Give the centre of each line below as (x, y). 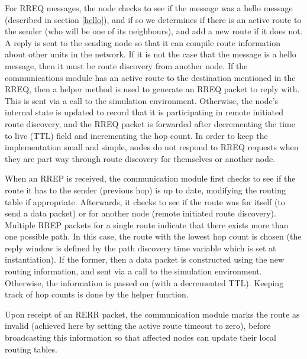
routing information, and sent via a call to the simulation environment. (133, 271)
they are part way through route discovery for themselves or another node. (140, 158)
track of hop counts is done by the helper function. (97, 294)
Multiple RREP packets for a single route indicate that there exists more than (147, 224)
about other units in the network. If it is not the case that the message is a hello (151, 54)
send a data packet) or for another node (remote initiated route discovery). (140, 213)
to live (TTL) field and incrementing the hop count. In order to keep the (136, 135)
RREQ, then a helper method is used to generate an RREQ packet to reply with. (152, 89)
